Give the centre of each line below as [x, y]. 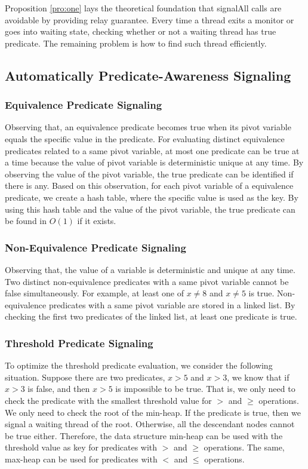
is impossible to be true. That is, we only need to [205, 389]
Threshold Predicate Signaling [79, 343]
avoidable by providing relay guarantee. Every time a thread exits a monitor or [150, 19]
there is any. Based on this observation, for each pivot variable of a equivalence [149, 186]
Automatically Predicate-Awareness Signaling [148, 75]
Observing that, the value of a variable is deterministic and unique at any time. [150, 269]
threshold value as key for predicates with [81, 447]
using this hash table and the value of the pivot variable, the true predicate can [150, 209]
